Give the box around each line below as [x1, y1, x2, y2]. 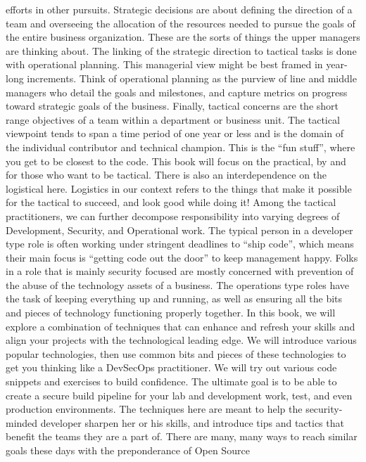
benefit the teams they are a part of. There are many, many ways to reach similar [6, 429, 358, 444]
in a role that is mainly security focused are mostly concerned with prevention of [6, 264, 354, 278]
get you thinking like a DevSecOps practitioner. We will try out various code [6, 360, 337, 375]
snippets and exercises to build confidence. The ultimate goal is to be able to [6, 374, 337, 389]
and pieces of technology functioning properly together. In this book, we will [6, 305, 336, 320]
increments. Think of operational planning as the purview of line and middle [27, 70, 357, 85]
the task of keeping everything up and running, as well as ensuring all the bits [6, 291, 343, 306]
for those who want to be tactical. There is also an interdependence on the [6, 167, 327, 182]
